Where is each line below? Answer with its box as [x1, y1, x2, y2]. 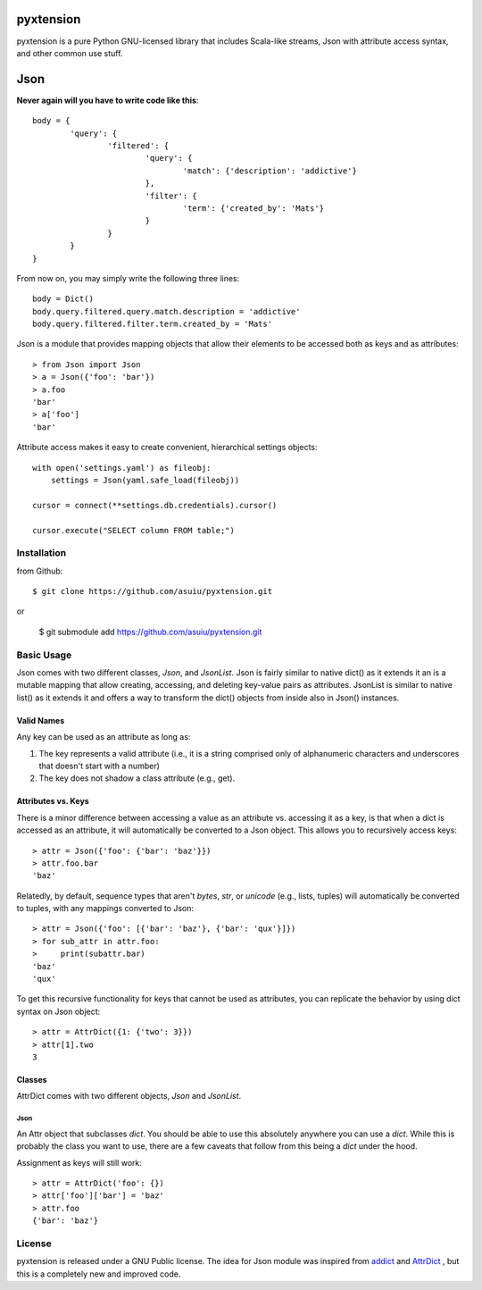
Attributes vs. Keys [16, 796, 89, 807]
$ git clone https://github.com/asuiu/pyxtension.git [32, 586, 272, 597]
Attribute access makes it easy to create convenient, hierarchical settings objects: [16, 442, 318, 453]
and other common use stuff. [16, 47, 123, 58]
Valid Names [16, 715, 65, 725]
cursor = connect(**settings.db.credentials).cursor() [32, 500, 278, 510]
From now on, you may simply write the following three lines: [16, 272, 240, 283]
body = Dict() [32, 294, 94, 304]
